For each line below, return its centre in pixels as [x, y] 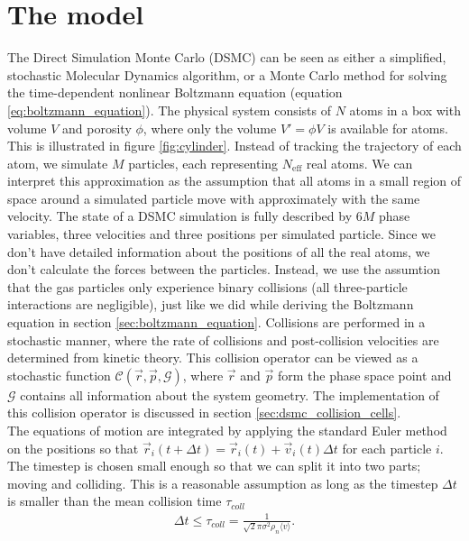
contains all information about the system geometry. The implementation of [230, 394]
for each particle [387, 448]
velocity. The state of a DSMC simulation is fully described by [180, 216]
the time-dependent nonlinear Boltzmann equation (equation [175, 92]
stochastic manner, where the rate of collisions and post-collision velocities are [223, 339]
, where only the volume [210, 128]
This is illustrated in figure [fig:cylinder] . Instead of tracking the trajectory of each [234, 146]
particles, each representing [203, 163]
